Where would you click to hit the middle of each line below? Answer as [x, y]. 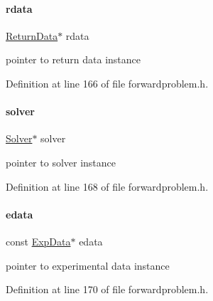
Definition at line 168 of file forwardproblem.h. [107, 186]
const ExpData [38, 241]
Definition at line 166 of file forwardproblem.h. [107, 83]
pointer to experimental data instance [88, 265]
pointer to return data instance [73, 59]
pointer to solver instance [61, 162]
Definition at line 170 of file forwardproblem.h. [107, 289]
